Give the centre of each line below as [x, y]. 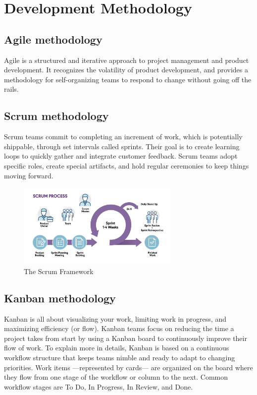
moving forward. [29, 175]
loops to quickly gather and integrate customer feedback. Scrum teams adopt [121, 156]
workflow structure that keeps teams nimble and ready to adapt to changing [120, 357]
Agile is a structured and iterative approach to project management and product [127, 60]
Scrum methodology [56, 116]
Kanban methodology [60, 298]
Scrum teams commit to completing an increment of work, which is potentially [123, 137]
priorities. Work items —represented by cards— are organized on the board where [128, 367]
